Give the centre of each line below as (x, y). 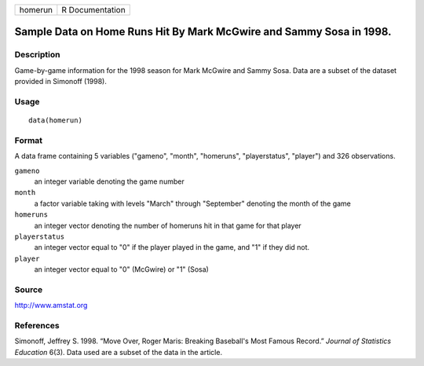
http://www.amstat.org (51, 306)
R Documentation (93, 10)
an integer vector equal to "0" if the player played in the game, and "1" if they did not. (172, 247)
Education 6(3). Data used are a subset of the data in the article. (119, 352)
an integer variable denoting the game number (109, 181)
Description (37, 55)
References (37, 326)
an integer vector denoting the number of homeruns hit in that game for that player (168, 225)
